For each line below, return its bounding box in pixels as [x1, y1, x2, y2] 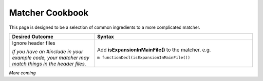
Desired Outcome [12, 33, 54, 40]
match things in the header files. [12, 60, 86, 67]
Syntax [97, 33, 114, 40]
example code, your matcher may [12, 54, 90, 61]
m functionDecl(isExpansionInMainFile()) [97, 55, 190, 61]
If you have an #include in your [12, 48, 84, 55]
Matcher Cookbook [9, 7, 89, 18]
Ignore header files [12, 40, 56, 46]
